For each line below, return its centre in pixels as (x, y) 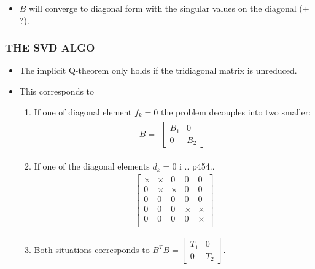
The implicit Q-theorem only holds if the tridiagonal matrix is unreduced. (158, 70)
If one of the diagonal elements (92, 166)
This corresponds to (57, 91)
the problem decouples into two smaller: (236, 111)
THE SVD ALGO (50, 48)
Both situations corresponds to (92, 250)
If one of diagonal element (83, 111)
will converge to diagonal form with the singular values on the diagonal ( (166, 8)
